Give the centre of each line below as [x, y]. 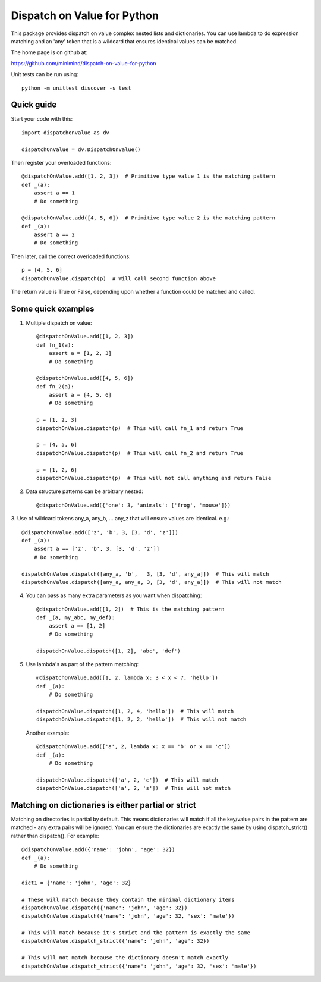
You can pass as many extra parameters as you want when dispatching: [114, 595]
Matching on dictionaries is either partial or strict [103, 805]
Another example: [48, 733]
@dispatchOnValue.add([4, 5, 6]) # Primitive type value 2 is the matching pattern [149, 218]
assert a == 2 [54, 235]
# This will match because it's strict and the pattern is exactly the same [136, 933]
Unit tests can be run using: [45, 74]
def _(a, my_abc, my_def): [76, 618]
